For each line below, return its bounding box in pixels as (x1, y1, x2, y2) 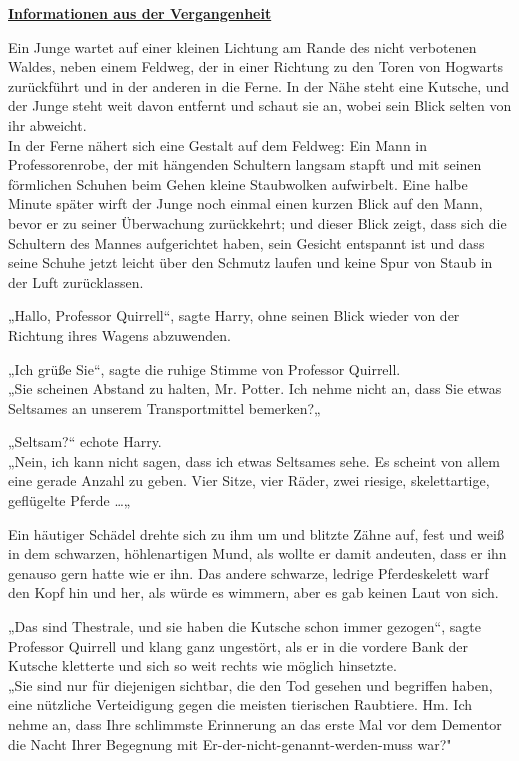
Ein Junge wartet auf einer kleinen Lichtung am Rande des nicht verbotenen (8, 36, 477, 57)
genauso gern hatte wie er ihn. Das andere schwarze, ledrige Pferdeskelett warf (8, 562, 489, 583)
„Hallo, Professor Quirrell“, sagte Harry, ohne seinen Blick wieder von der (8, 305, 460, 326)
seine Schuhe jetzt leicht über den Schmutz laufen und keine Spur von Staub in (8, 252, 493, 273)
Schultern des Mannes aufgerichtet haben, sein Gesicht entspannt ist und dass (8, 232, 485, 253)
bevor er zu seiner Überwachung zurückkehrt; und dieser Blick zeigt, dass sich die (8, 212, 507, 233)
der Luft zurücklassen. (8, 271, 144, 292)
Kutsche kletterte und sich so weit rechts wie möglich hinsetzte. (8, 655, 397, 676)
